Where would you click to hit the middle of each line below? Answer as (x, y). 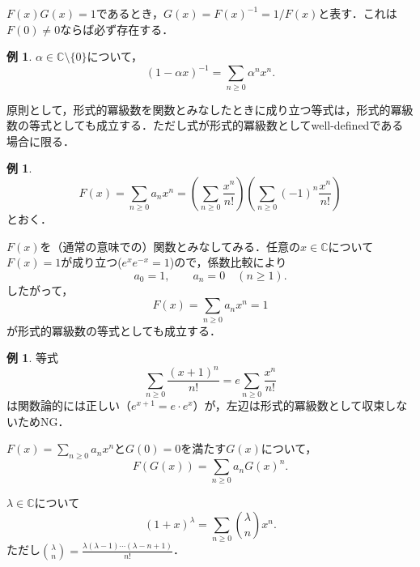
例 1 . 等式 (32, 358)
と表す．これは (358, 13)
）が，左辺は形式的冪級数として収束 (289, 405)
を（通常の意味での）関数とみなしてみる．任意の (170, 246)
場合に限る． (40, 141)
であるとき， (130, 13)
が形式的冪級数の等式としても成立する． (114, 330)
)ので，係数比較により (228, 262)
